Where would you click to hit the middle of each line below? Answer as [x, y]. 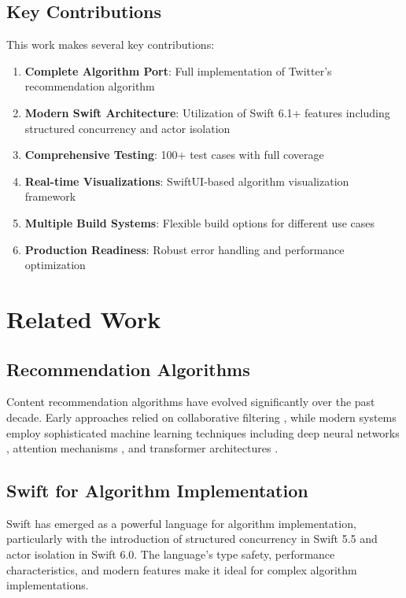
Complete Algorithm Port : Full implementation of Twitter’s [178, 70]
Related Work [84, 318]
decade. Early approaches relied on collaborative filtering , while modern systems [201, 417]
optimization [55, 265]
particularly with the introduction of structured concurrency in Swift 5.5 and [192, 539]
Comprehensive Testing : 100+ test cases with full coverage [174, 155]
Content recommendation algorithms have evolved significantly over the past [191, 402]
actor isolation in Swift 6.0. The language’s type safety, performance [171, 554]
